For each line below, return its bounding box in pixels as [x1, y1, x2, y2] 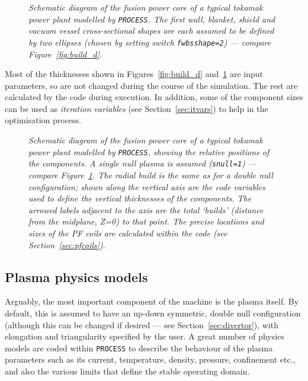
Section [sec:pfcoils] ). [28, 238, 105, 251]
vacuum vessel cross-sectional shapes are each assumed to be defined [28, 24, 274, 37]
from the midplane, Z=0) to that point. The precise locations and [28, 215, 264, 228]
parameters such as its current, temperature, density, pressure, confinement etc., [5, 353, 296, 366]
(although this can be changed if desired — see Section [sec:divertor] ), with [5, 318, 279, 331]
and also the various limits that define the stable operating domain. [5, 364, 250, 377]
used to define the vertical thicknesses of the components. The [28, 192, 252, 204]
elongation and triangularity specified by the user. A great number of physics [5, 330, 284, 342]
